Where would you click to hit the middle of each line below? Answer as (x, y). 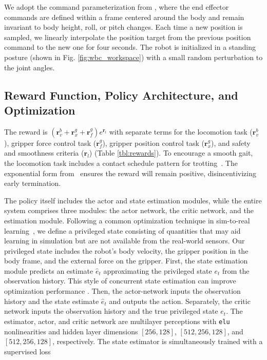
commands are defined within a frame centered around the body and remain (124, 17)
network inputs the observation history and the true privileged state (111, 311)
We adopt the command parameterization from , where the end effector (117, 7)
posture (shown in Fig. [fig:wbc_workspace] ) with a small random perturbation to (133, 57)
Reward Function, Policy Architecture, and (121, 95)
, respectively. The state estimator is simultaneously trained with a (158, 341)
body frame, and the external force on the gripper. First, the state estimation (126, 261)
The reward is (26, 131)
